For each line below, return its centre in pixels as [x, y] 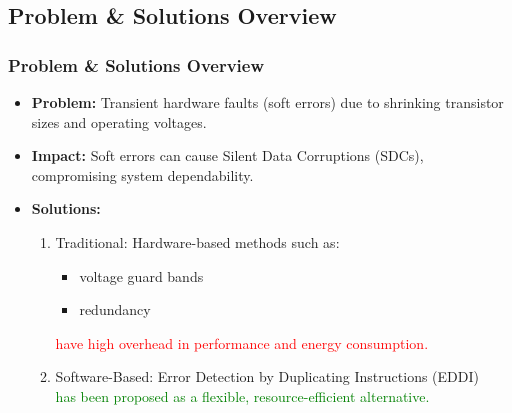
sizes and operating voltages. [119, 121]
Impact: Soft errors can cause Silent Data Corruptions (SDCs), [227, 155]
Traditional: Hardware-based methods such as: [197, 241]
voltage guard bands [141, 275]
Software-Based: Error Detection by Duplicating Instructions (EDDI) [267, 376]
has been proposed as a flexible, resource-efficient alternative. [242, 395]
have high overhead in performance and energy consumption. [242, 342]
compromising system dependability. [142, 174]
